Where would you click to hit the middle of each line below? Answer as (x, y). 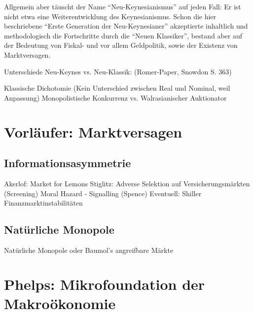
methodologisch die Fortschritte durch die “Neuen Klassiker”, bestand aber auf (123, 35)
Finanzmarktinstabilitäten (43, 203)
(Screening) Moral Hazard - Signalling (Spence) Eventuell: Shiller (103, 193)
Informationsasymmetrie (68, 163)
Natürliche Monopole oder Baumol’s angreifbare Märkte (89, 250)
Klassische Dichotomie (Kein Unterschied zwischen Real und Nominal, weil (117, 88)
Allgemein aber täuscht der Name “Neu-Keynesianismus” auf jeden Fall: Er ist (123, 6)
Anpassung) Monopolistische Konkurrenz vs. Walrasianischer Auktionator (115, 97)
